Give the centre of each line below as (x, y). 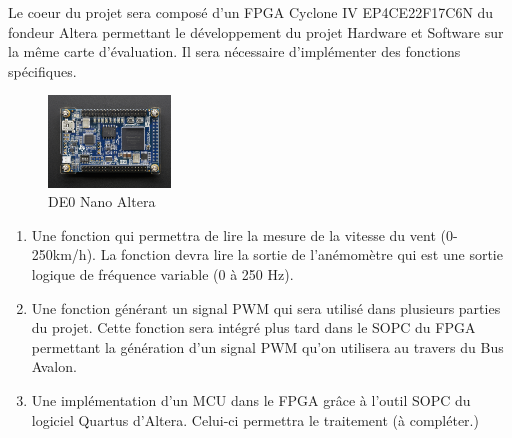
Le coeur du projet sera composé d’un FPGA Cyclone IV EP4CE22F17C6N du (251, 12)
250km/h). (63, 254)
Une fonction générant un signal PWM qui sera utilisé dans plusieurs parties (266, 307)
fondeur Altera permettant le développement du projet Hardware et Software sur (256, 31)
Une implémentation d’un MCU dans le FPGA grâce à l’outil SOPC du (251, 399)
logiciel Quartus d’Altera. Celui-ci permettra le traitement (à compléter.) (255, 419)
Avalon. (54, 366)
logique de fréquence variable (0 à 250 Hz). (162, 274)
